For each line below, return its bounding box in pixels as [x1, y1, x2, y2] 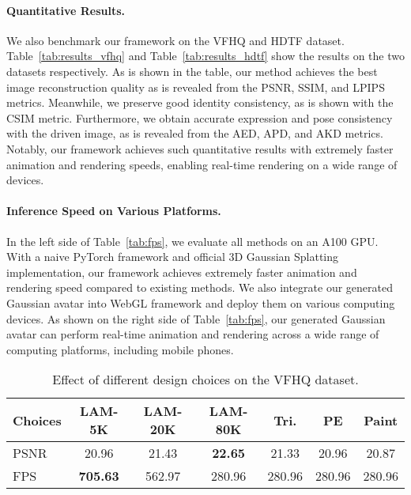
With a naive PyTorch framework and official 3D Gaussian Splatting [6, 248, 339, 265]
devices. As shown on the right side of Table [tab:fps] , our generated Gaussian [6, 310, 386, 327]
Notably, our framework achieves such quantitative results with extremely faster [6, 140, 394, 157]
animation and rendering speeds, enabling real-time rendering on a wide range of [6, 156, 398, 172]
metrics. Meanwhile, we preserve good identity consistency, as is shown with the [6, 94, 394, 111]
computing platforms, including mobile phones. [6, 341, 234, 357]
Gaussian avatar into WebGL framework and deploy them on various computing [6, 294, 395, 311]
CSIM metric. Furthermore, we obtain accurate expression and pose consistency [6, 109, 393, 126]
